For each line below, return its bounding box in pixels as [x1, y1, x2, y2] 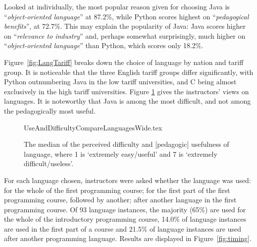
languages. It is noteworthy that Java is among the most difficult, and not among [4, 96, 251, 106]
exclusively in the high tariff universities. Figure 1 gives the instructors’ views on [4, 86, 249, 96]
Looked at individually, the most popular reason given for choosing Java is [4, 1, 230, 11]
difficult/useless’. [24, 158, 74, 169]
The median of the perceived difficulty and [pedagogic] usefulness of [24, 139, 229, 149]
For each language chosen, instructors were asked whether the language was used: [4, 175, 251, 185]
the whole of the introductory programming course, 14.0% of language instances [4, 214, 247, 224]
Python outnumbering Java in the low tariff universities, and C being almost [4, 76, 237, 87]
